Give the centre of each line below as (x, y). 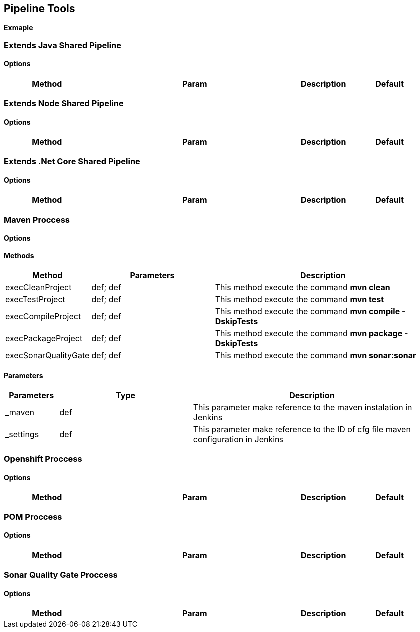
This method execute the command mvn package (309, 333)
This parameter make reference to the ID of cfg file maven (302, 429)
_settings (22, 434)
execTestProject (35, 300)
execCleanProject (39, 288)
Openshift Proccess (43, 459)
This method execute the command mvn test (299, 300)
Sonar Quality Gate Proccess (61, 575)
